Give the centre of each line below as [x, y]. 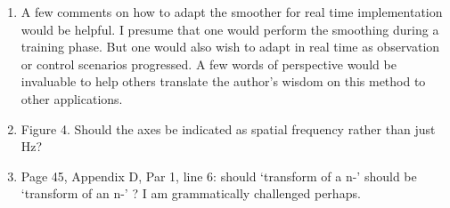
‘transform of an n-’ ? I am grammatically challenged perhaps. [191, 193]
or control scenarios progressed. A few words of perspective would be [209, 64]
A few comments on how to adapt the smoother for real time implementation [232, 12]
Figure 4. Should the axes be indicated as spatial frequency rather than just [228, 128]
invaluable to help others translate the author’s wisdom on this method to [223, 81]
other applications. [72, 98]
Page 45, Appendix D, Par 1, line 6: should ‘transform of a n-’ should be [219, 176]
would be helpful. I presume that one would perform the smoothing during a [230, 29]
